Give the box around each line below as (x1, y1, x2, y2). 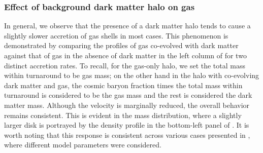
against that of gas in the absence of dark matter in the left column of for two (4, 50, 247, 60)
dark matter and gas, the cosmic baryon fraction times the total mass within (4, 80, 243, 90)
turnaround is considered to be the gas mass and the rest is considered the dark (4, 90, 252, 100)
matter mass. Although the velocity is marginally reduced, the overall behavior (4, 99, 250, 110)
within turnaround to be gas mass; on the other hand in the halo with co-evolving (4, 70, 259, 81)
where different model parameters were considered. (4, 139, 161, 150)
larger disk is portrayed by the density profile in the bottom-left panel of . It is (4, 120, 249, 130)
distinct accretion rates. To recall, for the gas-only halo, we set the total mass (4, 60, 246, 70)
